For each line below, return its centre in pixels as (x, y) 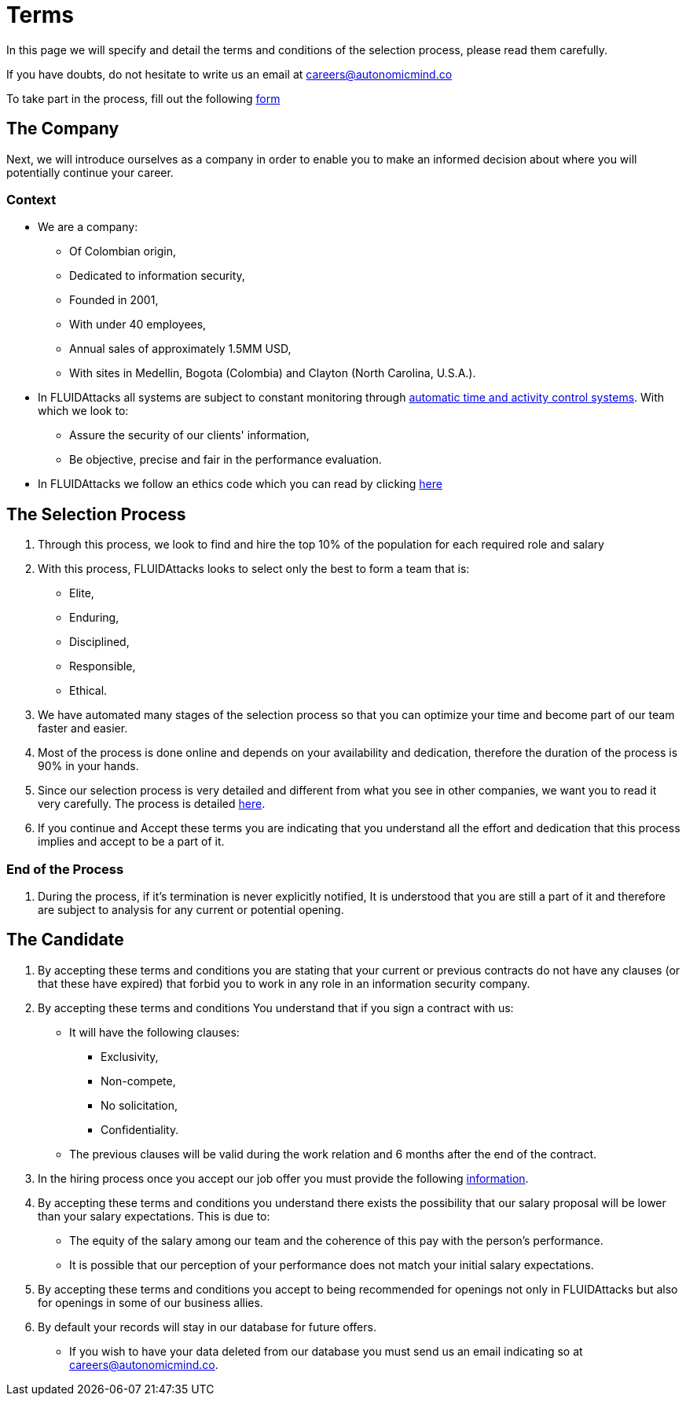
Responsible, (103, 666)
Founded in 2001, (114, 300)
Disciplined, (99, 642)
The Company (63, 129)
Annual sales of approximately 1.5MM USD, (180, 349)
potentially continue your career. (90, 172)
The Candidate (65, 940)
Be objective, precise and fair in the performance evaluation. (226, 460)
